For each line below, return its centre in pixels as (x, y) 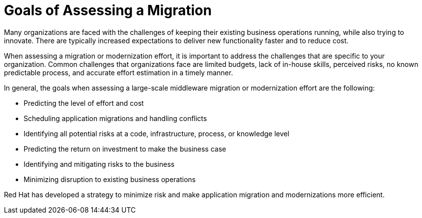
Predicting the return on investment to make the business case (125, 149)
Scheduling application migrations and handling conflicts (115, 118)
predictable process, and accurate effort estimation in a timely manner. (119, 72)
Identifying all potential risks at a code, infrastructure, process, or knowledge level (156, 133)
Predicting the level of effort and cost (84, 103)
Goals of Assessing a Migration (108, 10)
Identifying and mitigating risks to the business (99, 164)
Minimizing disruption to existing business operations (110, 179)
